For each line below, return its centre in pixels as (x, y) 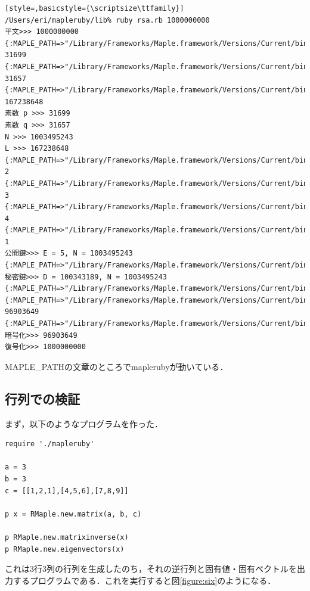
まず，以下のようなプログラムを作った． (84, 423)
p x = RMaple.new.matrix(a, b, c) (73, 514)
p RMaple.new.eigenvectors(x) (65, 549)
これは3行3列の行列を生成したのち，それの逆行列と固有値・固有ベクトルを (151, 569)
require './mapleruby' (50, 444)
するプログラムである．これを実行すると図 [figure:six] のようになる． (144, 580)
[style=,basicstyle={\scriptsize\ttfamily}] (94, 8)
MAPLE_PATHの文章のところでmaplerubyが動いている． (117, 366)
